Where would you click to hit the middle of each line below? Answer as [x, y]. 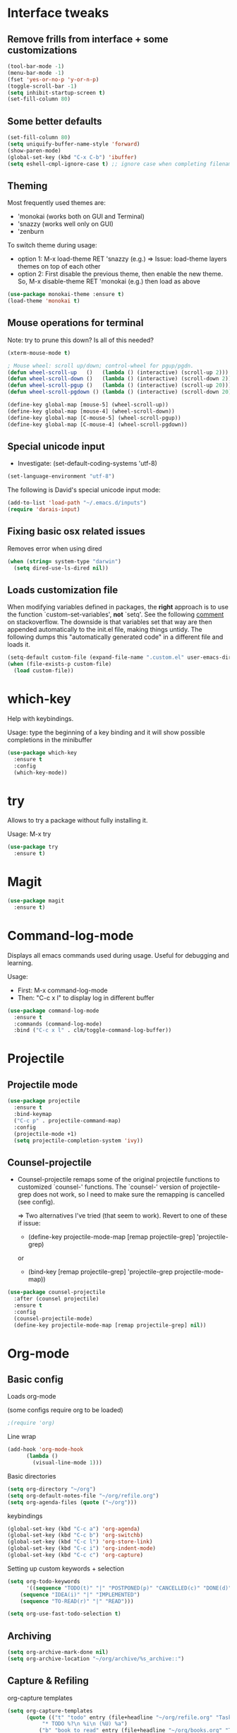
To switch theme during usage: [52, 245]
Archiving [29, 1636]
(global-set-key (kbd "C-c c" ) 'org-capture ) [75, 1555]
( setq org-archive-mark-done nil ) [58, 1652]
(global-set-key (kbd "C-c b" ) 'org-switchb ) [75, 1535]
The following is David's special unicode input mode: [84, 490]
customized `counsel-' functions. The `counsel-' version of [103, 1187]
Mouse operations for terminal [75, 323]
